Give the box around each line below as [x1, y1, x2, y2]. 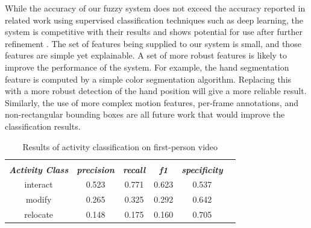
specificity [181, 163, 223, 176]
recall [122, 163, 146, 176]
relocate [24, 208, 54, 221]
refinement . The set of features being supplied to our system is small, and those [5, 37, 301, 49]
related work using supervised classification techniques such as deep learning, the [5, 13, 304, 26]
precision [77, 163, 115, 176]
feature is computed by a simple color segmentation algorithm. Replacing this [5, 72, 292, 85]
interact [24, 178, 53, 191]
